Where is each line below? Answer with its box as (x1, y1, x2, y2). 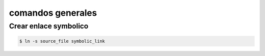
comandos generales (9, 7, 97, 18)
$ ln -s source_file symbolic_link (19, 38, 105, 44)
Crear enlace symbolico (9, 22, 88, 30)
